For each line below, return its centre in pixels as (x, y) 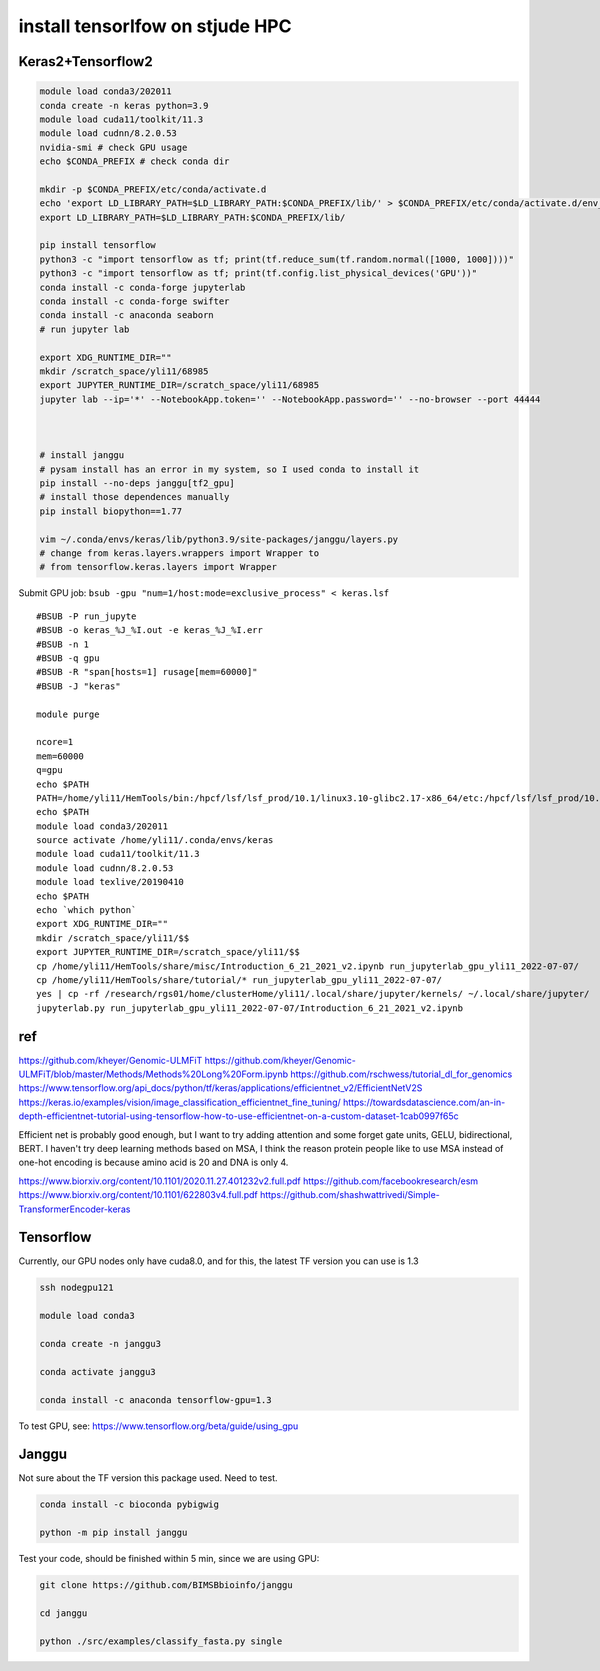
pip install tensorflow (98, 245)
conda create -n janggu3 (100, 1344)
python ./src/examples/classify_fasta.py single (161, 1641)
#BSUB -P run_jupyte (86, 616)
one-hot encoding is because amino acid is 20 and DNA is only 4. (153, 1162)
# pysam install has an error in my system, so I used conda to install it (229, 469)
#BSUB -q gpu (68, 658)
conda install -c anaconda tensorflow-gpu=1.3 (155, 1399)
